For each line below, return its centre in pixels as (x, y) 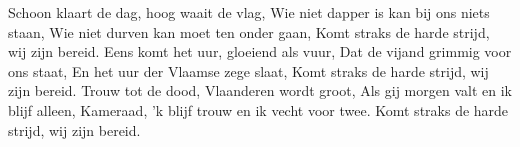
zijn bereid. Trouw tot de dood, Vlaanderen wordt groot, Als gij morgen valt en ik (260, 90)
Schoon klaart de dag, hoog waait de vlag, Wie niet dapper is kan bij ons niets (249, 12)
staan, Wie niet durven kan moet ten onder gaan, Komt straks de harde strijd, (249, 31)
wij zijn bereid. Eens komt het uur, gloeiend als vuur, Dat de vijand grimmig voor (260, 51)
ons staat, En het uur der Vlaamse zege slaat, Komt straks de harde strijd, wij (248, 70)
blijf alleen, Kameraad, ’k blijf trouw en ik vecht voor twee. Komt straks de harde (258, 109)
